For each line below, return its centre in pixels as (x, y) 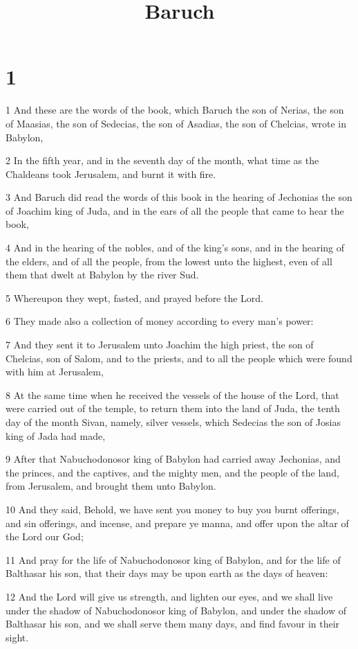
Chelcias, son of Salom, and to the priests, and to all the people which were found (179, 358)
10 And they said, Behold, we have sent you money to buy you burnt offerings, (172, 509)
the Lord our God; (45, 536)
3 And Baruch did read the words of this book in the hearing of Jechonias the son (179, 197)
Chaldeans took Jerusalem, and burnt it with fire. (111, 174)
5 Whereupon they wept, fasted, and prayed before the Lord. (135, 297)
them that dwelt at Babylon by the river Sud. (102, 275)
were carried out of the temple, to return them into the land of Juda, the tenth (173, 408)
